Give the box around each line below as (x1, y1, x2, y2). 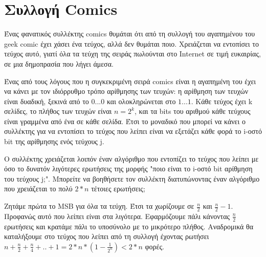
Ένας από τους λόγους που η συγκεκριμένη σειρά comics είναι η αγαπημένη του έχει (4, 75, 256, 86)
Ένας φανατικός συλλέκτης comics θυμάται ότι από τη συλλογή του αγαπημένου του (4, 28, 255, 39)
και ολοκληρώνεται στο (106, 95, 176, 106)
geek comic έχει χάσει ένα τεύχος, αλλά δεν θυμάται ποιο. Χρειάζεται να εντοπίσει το (4, 38, 259, 49)
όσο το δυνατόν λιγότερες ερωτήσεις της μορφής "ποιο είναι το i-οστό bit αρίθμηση (4, 163, 253, 174)
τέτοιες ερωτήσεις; (91, 183, 145, 194)
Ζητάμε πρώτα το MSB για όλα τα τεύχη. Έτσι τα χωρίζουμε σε (4, 201, 194, 211)
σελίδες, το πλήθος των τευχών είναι (4, 106, 112, 116)
